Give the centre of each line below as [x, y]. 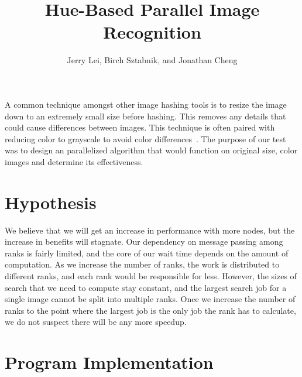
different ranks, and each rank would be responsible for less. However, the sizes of [151, 275]
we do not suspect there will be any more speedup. [96, 322]
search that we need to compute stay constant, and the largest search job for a [146, 287]
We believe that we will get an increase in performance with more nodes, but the [150, 230]
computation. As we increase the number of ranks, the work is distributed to [142, 264]
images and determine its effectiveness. [74, 161]
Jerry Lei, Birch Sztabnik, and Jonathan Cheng [152, 60]
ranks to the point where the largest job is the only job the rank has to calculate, [150, 310]
